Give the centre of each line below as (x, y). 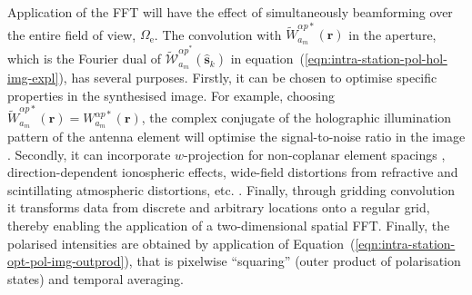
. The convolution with (218, 34)
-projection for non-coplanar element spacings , (315, 154)
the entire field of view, (72, 34)
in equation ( (267, 59)
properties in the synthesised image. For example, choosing (171, 95)
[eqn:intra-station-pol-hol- (376, 59)
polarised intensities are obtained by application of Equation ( (181, 243)
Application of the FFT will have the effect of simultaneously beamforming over (230, 12)
